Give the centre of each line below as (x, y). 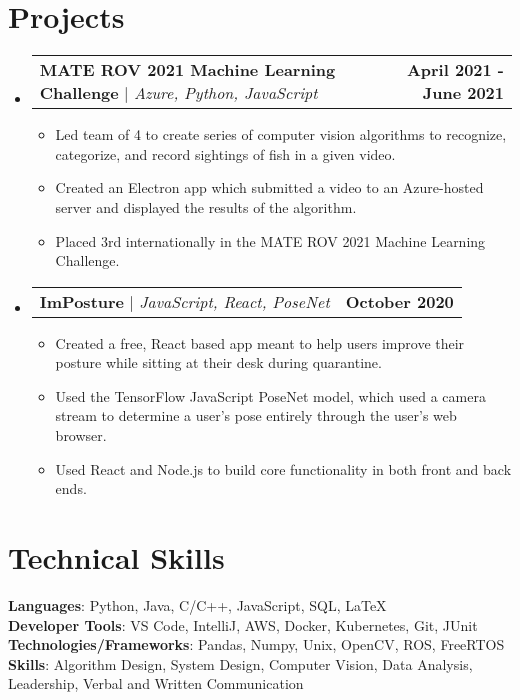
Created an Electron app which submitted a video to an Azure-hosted (269, 187)
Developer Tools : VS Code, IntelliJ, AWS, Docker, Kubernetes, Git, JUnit (243, 624)
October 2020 (399, 301)
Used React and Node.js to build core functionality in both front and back (283, 468)
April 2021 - (455, 70)
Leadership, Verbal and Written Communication (156, 683)
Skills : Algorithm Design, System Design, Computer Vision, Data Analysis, (240, 663)
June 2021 (463, 93)
